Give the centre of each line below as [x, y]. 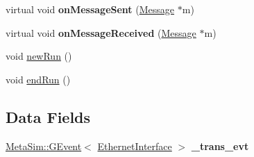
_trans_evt [220, 146]
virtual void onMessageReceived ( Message [101, 32]
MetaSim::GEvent [44, 146]
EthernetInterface [135, 146]
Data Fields [48, 116]
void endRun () [38, 79]
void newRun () [39, 56]
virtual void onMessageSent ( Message [90, 9]
